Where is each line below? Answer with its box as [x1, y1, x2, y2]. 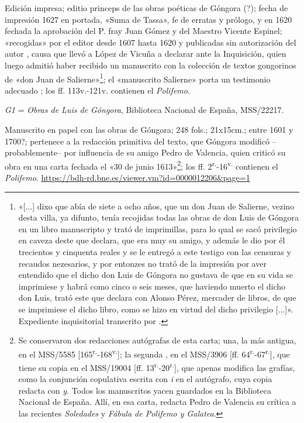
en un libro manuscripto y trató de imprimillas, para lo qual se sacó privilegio [18, 222, 297, 235]
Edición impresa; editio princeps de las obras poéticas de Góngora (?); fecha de [5, 2, 288, 13]
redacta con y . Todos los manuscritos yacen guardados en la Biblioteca [18, 384, 271, 396]
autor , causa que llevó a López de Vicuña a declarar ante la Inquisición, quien [5, 47, 286, 60]
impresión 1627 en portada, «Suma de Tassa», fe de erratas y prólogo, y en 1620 [5, 13, 292, 25]
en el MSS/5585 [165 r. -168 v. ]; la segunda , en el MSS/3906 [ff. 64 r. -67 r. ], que [18, 346, 290, 360]
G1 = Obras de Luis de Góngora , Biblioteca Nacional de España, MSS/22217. [5, 104, 284, 116]
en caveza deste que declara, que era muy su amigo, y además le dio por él [18, 234, 285, 246]
